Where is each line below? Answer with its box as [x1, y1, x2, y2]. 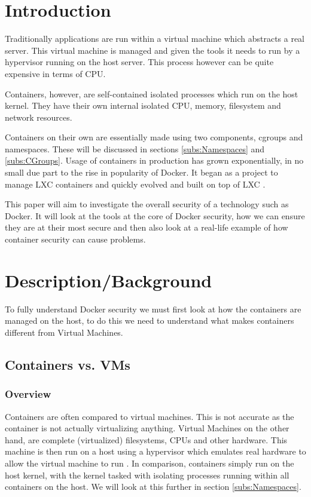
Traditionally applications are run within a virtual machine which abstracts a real [5, 32, 305, 45]
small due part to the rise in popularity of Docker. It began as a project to [5, 166, 278, 179]
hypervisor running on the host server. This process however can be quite [5, 56, 274, 68]
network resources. [5, 111, 72, 123]
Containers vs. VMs [5, 355, 130, 373]
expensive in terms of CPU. [5, 67, 106, 79]
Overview [5, 386, 51, 401]
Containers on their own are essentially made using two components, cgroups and [5, 131, 303, 143]
